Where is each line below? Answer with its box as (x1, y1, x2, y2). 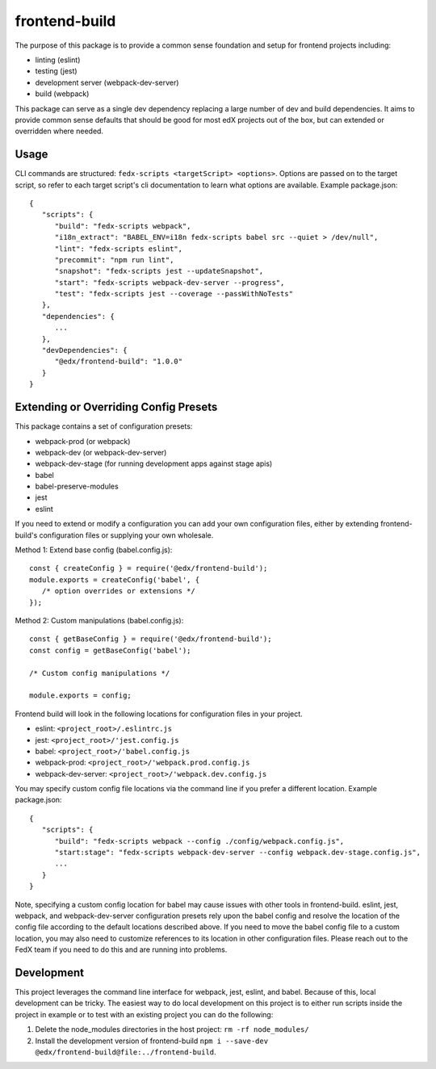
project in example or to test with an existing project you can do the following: (15, 1009, 274, 1019)
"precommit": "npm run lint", (54, 255, 174, 264)
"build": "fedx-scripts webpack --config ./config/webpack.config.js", (54, 836, 345, 845)
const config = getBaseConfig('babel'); (29, 646, 191, 655)
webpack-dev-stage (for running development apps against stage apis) (35, 459, 273, 468)
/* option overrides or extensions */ (41, 586, 195, 596)
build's (15, 530, 38, 540)
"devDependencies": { (41, 346, 128, 355)
